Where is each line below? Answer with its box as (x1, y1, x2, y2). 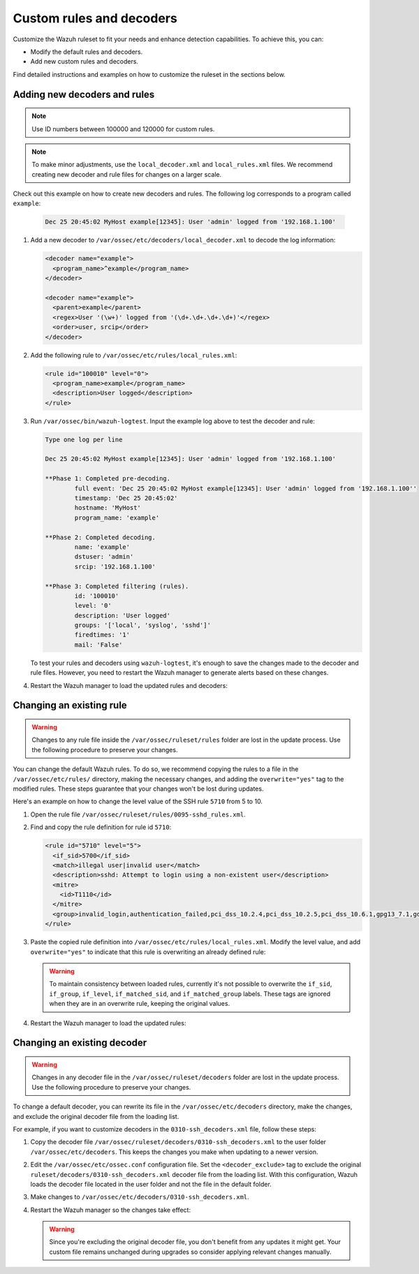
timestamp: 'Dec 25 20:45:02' (74, 495, 178, 502)
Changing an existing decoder (13, 1037, 147, 1049)
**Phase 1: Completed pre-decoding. (45, 475, 171, 483)
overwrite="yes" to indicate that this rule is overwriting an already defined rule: (30, 947, 266, 956)
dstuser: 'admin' (74, 552, 134, 561)
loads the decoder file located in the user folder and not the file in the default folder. (30, 1180, 272, 1188)
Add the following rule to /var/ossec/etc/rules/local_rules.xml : (30, 351, 237, 359)
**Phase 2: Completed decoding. (45, 533, 156, 541)
